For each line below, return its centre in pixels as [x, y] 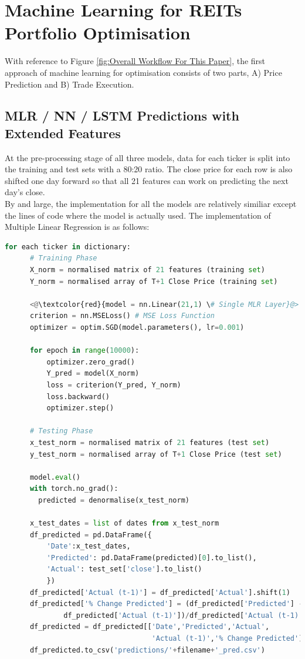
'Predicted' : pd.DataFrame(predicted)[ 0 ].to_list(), [152, 558]
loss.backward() [78, 397]
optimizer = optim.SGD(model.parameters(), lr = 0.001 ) [137, 327]
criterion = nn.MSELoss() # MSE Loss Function [122, 316]
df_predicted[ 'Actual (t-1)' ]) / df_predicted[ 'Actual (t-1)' [183, 615]
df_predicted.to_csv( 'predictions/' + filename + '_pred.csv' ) [147, 650]
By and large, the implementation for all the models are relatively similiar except [151, 204]
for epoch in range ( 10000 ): [84, 351]
